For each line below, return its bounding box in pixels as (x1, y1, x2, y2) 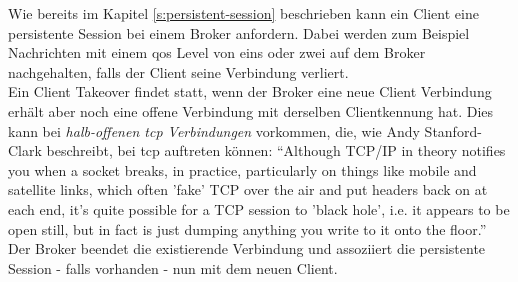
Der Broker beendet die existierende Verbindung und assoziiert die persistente (8, 238, 486, 259)
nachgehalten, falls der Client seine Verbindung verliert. (8, 61, 349, 82)
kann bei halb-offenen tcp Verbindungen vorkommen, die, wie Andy (8, 120, 420, 141)
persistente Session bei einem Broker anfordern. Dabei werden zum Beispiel (8, 22, 470, 43)
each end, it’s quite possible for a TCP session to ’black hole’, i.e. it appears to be (8, 198, 510, 219)
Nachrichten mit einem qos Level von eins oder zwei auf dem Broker (8, 42, 426, 63)
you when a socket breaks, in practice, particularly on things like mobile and (8, 159, 477, 180)
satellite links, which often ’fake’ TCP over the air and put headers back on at (8, 179, 488, 200)
